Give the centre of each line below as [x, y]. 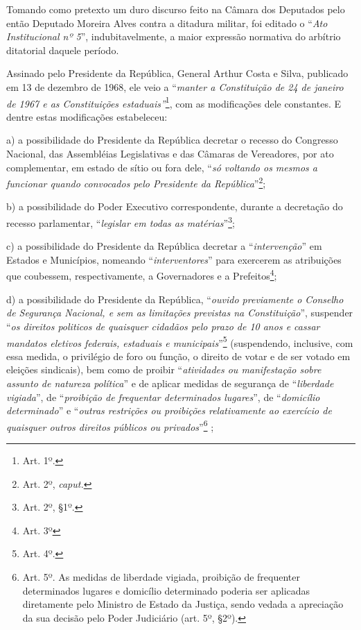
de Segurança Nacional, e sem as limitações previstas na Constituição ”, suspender [180, 313]
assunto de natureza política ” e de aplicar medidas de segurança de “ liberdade [170, 383]
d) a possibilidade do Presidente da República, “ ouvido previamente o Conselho [175, 299]
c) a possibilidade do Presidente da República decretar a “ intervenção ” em [164, 246]
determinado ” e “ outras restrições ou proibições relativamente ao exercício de [169, 410]
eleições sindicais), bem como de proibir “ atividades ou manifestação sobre [164, 369]
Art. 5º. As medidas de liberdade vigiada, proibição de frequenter [161, 576]
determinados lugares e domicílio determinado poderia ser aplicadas [166, 590]
